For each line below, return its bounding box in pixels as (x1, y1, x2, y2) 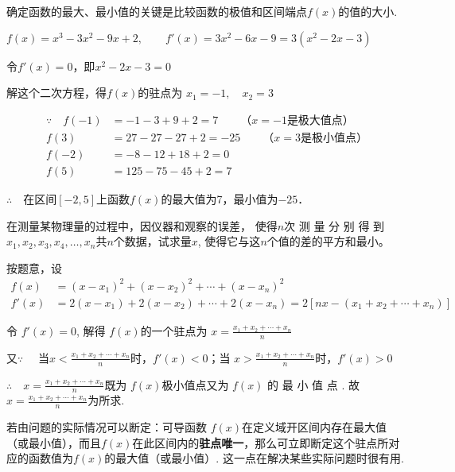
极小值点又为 (161, 376, 229, 393)
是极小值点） (300, 132, 367, 144)
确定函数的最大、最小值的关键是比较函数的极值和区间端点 (6, 3, 307, 19)
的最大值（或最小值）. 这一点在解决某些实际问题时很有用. (104, 450, 404, 466)
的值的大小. (338, 3, 398, 19)
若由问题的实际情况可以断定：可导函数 (6, 419, 207, 435)
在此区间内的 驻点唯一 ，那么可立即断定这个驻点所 (132, 434, 389, 451)
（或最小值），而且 (6, 434, 101, 451)
